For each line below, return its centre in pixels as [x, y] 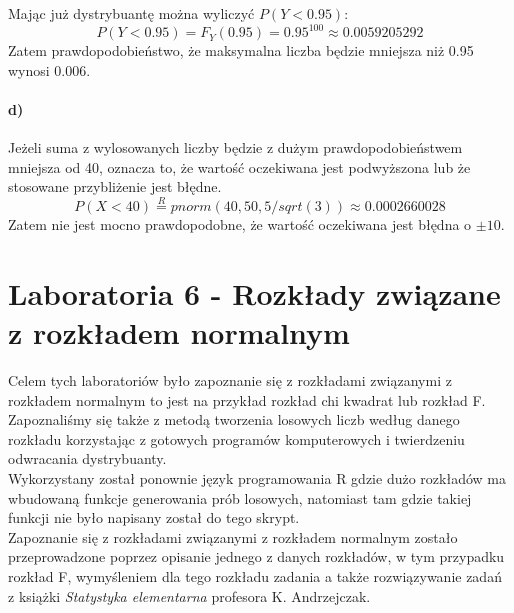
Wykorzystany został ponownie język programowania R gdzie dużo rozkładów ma [257, 477]
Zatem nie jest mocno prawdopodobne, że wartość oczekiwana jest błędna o [240, 224]
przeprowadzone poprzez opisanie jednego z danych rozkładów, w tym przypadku [256, 556]
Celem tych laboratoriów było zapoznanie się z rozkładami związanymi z [230, 379]
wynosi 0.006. [49, 69]
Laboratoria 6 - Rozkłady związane [254, 292]
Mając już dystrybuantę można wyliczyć [131, 13]
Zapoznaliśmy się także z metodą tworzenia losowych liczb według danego [234, 419]
